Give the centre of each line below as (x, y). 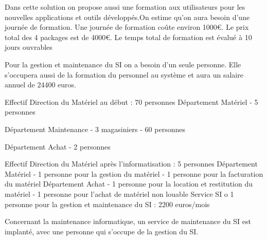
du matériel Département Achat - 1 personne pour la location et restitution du (129, 184)
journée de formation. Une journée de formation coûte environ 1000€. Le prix (127, 27)
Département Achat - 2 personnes (58, 146)
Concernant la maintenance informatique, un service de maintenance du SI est (128, 221)
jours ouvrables (29, 47)
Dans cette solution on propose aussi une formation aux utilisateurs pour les (125, 7)
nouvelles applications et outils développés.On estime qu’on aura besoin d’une (127, 17)
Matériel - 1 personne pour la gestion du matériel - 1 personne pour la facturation (134, 173)
